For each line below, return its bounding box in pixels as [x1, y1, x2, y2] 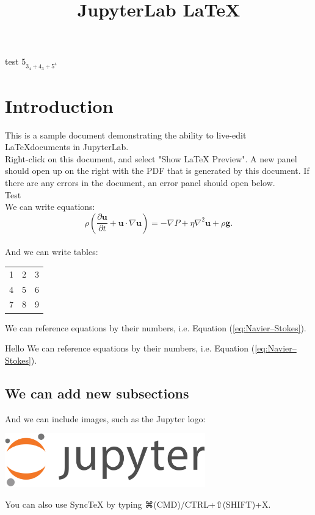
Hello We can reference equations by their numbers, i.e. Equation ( [5, 342, 255, 355]
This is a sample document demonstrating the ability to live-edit [5, 128, 247, 141]
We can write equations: [5, 200, 95, 213]
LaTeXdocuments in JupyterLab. [5, 140, 129, 153]
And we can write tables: [5, 245, 98, 258]
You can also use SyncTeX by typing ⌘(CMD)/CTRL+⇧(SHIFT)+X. [5, 497, 271, 510]
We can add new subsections [5, 383, 189, 402]
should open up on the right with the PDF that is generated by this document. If [5, 164, 310, 177]
